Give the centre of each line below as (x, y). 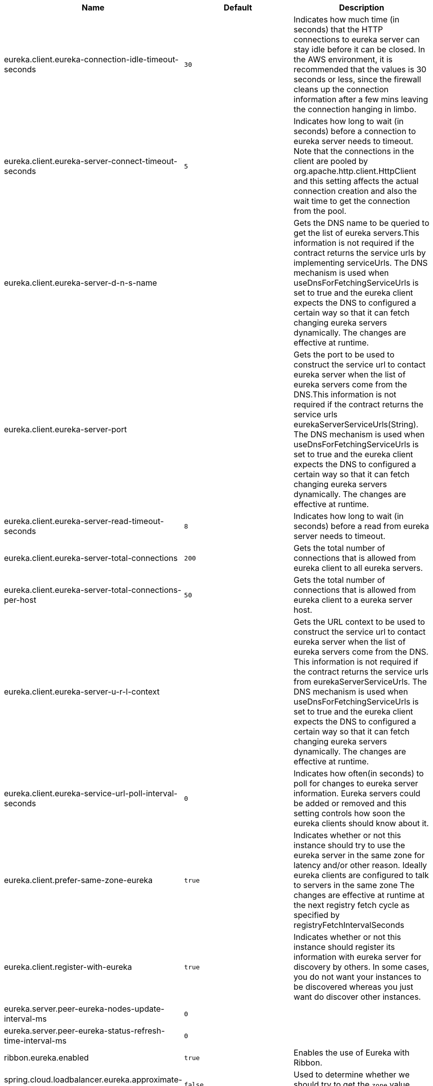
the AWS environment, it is (343, 59)
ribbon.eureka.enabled (47, 1058)
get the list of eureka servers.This (357, 233)
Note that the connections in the (354, 151)
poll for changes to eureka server (356, 783)
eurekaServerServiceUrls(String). (356, 424)
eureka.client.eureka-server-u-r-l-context (82, 692)
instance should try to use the (349, 845)
